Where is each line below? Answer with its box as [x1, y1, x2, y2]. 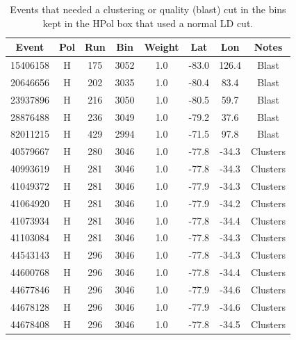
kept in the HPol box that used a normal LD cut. [42, 15, 254, 30]
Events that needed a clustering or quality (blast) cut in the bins [10, 2, 286, 16]
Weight [144, 40, 179, 54]
